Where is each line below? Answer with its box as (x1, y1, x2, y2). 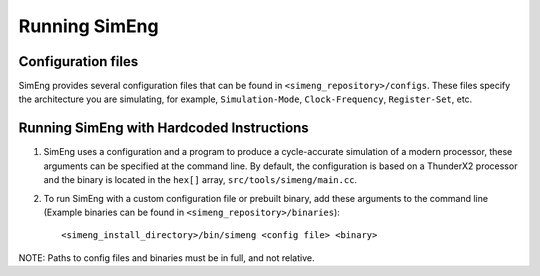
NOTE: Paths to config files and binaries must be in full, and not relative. (18, 251, 315, 264)
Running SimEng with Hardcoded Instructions (18, 120, 309, 137)
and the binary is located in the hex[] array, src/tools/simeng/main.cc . (43, 174, 358, 186)
